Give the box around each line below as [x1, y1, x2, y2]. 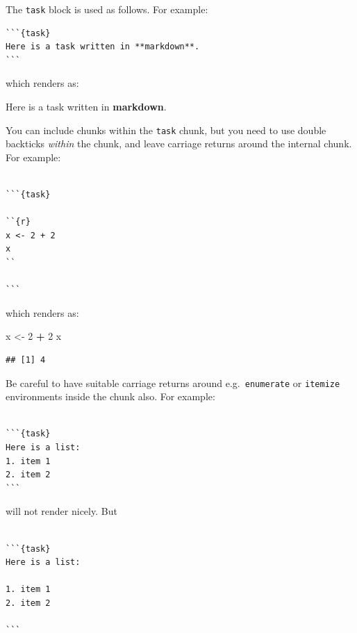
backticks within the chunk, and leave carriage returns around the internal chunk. [6, 136, 352, 151]
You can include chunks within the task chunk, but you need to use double [6, 122, 326, 137]
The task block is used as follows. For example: [6, 2, 208, 16]
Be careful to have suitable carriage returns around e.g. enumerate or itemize [6, 375, 340, 390]
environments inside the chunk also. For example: [6, 389, 215, 404]
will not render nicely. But [6, 504, 117, 518]
